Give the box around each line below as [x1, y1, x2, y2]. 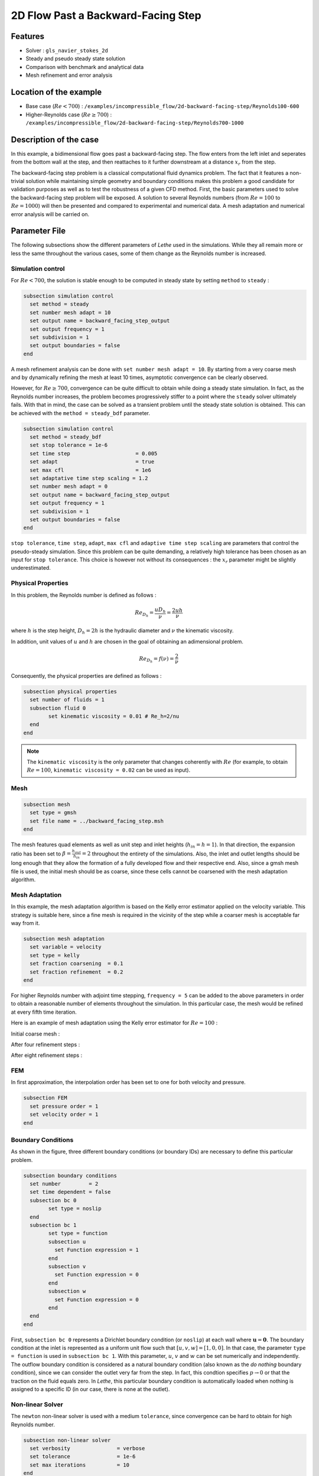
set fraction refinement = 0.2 [30, 968, 123, 975]
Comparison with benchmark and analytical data [25, 63, 144, 70]
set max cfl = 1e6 [30, 466, 152, 474]
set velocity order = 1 [30, 1111, 99, 1118]
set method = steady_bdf [30, 434, 102, 440]
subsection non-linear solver [23, 1436, 111, 1444]
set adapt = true [30, 458, 155, 465]
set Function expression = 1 [54, 1246, 139, 1253]
